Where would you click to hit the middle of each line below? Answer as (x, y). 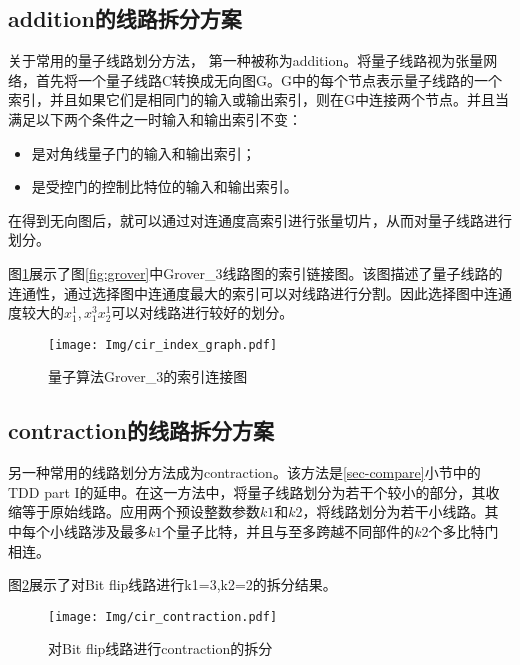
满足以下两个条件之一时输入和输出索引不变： (155, 118)
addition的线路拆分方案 (125, 18)
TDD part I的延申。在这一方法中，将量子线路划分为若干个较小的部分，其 (247, 491)
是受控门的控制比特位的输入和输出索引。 (164, 186)
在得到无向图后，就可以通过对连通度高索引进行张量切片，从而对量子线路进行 (260, 219)
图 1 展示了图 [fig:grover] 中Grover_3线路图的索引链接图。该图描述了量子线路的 (255, 272)
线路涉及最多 (105, 530)
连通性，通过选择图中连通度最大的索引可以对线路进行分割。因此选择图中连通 (260, 292)
